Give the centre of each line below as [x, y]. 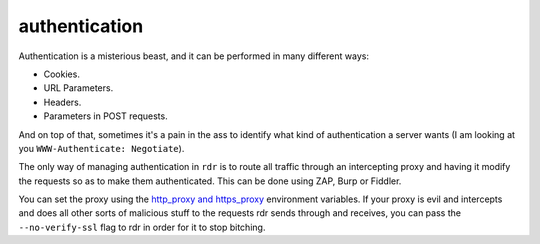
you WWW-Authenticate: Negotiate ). [101, 148]
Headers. [62, 102]
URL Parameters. [78, 88]
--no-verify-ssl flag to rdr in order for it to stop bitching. [142, 227]
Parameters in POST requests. [106, 116]
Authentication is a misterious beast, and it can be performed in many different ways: [194, 56]
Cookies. [61, 74]
